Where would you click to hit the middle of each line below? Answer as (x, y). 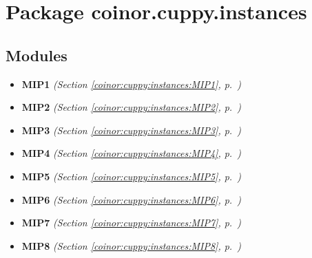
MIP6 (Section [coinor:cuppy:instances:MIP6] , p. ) (132, 199)
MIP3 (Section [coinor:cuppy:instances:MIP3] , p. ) (132, 130)
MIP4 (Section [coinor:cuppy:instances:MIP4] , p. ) (132, 153)
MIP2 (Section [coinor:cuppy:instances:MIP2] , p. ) (132, 107)
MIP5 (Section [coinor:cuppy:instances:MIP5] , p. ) (132, 176)
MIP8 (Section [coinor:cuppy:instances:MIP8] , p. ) (132, 245)
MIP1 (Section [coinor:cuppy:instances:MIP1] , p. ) (132, 84)
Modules (37, 55)
